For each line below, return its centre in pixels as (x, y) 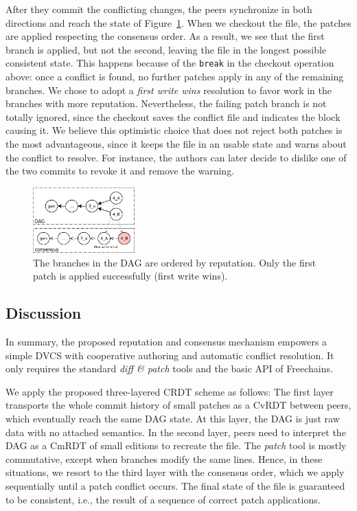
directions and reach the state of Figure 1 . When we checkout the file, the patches (178, 22)
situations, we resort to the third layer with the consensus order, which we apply (175, 472)
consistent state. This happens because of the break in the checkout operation (170, 63)
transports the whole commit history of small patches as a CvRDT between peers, (178, 405)
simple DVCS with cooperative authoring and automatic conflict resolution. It (170, 355)
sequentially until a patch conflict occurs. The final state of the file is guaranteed (175, 485)
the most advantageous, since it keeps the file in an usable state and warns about (176, 144)
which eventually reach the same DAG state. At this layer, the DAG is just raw (173, 419)
